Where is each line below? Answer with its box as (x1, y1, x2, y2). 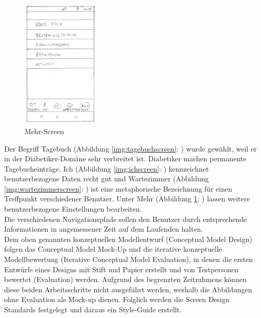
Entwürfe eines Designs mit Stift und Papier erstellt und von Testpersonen (4, 264, 239, 274)
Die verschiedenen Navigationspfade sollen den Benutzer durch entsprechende (4, 213, 247, 224)
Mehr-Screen (25, 125, 64, 136)
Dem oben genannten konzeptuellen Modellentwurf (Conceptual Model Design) (4, 233, 252, 244)
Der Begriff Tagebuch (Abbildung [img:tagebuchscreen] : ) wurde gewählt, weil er (4, 143, 257, 154)
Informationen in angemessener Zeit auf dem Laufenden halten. (4, 223, 203, 234)
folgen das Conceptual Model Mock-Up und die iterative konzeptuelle (4, 244, 222, 254)
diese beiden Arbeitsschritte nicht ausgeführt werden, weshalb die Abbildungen (4, 284, 252, 294)
